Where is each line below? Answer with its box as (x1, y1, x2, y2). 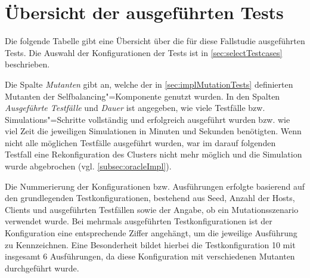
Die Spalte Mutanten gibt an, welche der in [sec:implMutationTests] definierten (5, 78, 293, 90)
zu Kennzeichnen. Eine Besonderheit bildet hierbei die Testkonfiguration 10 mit (5, 238, 296, 251)
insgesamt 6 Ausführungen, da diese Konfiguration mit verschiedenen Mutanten (5, 250, 295, 262)
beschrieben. (5, 58, 50, 70)
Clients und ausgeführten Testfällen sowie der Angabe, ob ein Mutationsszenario (5, 203, 299, 215)
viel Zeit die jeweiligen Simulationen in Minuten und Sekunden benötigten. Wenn (5, 125, 302, 137)
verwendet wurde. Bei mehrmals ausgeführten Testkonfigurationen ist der (5, 215, 272, 227)
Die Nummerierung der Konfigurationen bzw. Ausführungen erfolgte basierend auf (5, 180, 305, 192)
